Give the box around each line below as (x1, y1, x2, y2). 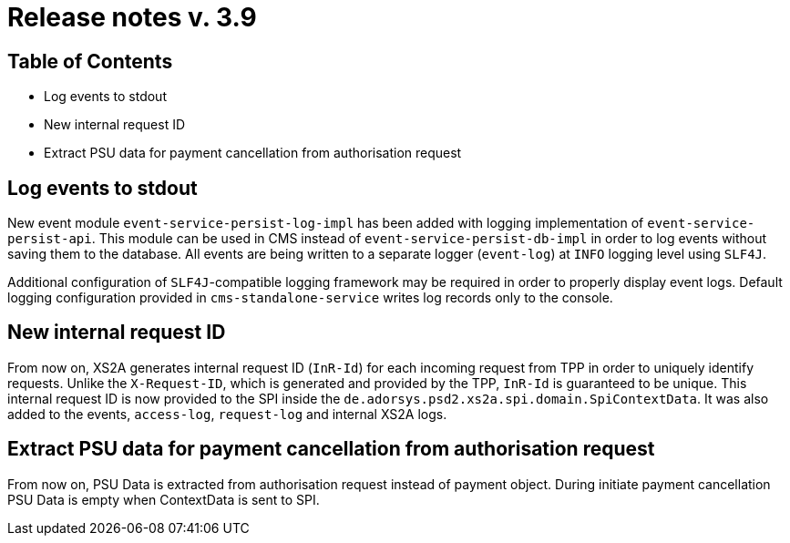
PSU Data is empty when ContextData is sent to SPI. (7, 491, 320, 507)
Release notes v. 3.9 (7, 2, 257, 33)
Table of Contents (7, 49, 173, 73)
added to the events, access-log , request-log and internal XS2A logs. (7, 405, 447, 422)
